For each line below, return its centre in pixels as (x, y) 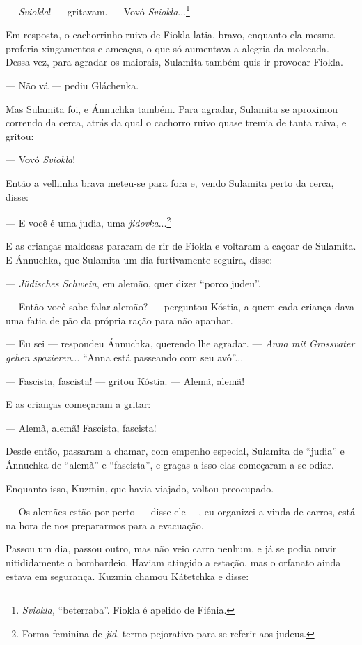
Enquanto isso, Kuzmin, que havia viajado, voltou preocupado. (140, 488)
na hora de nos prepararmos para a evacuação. (105, 525)
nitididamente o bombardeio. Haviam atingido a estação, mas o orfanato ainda (173, 562)
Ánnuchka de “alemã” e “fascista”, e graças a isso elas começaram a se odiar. (170, 464)
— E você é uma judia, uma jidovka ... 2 (88, 221)
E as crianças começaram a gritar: (78, 404)
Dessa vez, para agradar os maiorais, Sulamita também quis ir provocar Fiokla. (174, 62)
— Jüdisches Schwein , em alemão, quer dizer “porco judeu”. (133, 283)
